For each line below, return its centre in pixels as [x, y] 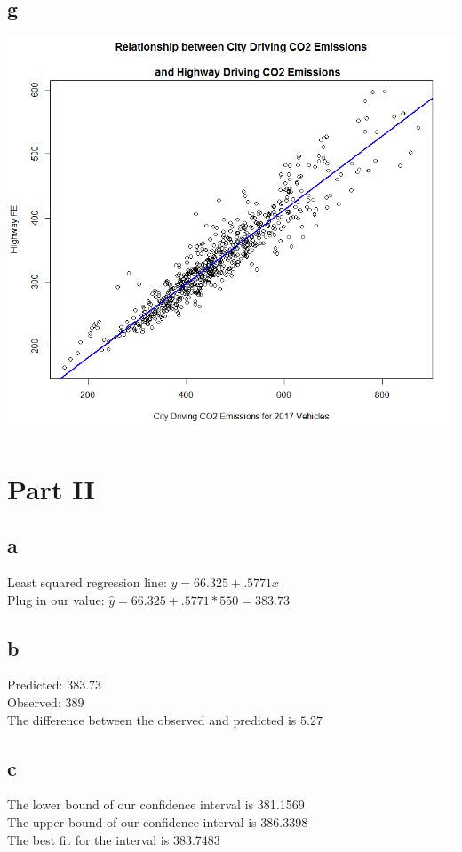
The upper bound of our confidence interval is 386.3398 [158, 821]
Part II [51, 488]
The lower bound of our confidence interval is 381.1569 [156, 804]
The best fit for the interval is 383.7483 [114, 839]
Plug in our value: [56, 599]
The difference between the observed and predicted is [152, 719]
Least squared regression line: [87, 582]
